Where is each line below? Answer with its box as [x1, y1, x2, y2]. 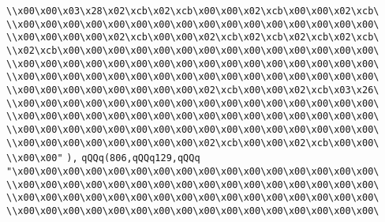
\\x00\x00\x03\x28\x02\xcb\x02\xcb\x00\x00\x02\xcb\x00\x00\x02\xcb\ [6, 6, 379, 17]
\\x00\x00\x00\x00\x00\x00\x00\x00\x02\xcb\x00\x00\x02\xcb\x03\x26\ [6, 84, 379, 96]
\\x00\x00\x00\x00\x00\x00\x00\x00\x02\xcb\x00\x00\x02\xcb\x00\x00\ [6, 137, 379, 149]
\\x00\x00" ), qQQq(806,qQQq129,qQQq [6, 152, 200, 164]
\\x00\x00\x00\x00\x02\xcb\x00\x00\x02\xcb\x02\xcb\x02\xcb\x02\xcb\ [6, 32, 379, 43]
